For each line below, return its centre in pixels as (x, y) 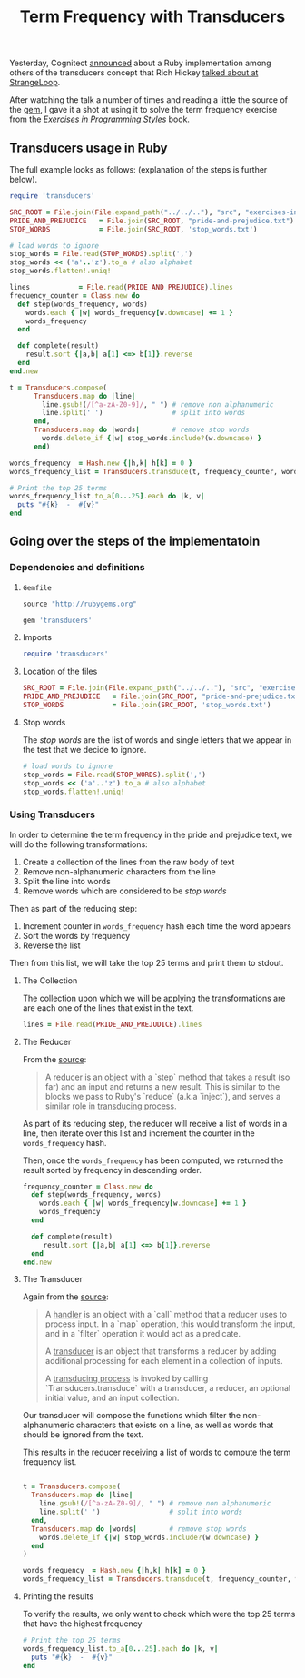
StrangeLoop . (35, 83)
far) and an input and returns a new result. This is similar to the (162, 1086)
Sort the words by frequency (76, 935)
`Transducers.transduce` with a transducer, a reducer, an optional (168, 1388)
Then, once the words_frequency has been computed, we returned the (153, 1160)
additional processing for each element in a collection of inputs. (164, 1361)
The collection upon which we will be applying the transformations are (154, 998)
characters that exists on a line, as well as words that (175, 1425)
